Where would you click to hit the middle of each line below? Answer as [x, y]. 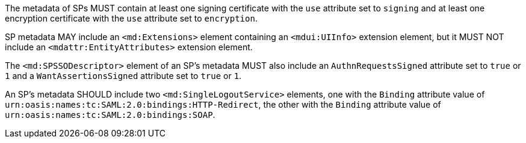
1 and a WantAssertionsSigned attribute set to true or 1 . [123, 76]
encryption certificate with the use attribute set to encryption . [131, 18]
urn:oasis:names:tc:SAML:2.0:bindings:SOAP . [110, 115]
